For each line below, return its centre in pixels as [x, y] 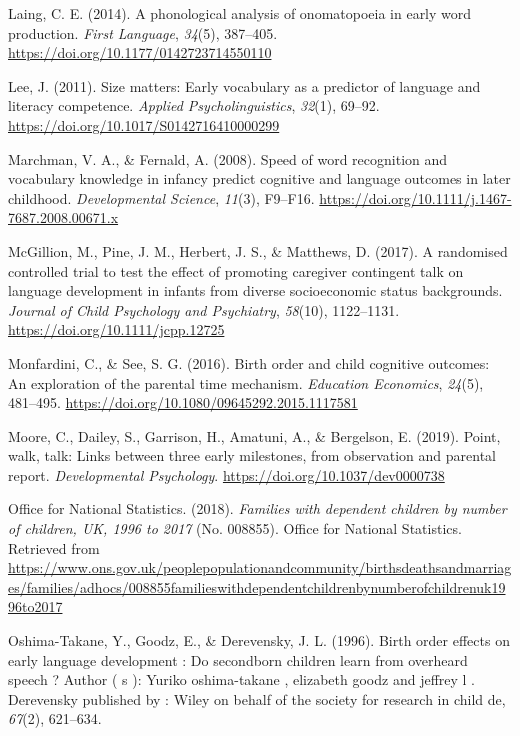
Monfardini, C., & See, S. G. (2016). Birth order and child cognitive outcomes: [249, 362]
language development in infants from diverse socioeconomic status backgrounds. [255, 290]
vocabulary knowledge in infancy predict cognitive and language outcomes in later [259, 178]
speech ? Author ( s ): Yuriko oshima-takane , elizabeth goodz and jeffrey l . [241, 679]
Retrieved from [54, 547]
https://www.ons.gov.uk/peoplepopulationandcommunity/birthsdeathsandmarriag [260, 567]
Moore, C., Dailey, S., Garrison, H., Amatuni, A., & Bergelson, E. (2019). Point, [254, 435]
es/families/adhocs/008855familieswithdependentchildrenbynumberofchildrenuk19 [257, 586]
